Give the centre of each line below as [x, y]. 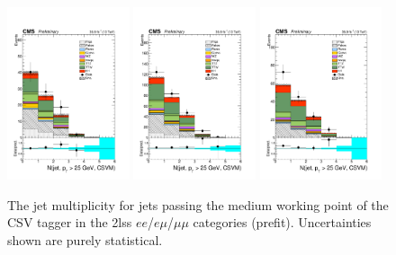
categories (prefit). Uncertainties [282, 222]
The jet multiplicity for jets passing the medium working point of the [198, 204]
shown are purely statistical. [85, 239]
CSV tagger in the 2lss [70, 222]
